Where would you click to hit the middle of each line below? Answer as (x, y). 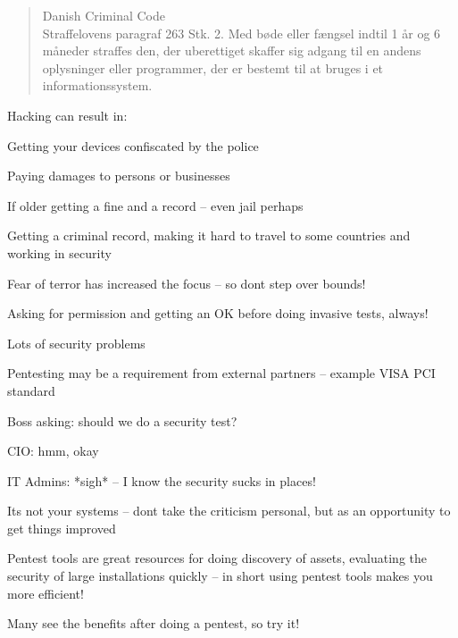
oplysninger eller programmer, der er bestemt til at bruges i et (213, 67)
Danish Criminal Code (104, 15)
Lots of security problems (76, 343)
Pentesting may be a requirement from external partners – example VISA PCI (221, 373)
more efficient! (46, 593)
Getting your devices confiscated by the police (133, 145)
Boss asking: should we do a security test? (122, 420)
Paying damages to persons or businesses (119, 176)
